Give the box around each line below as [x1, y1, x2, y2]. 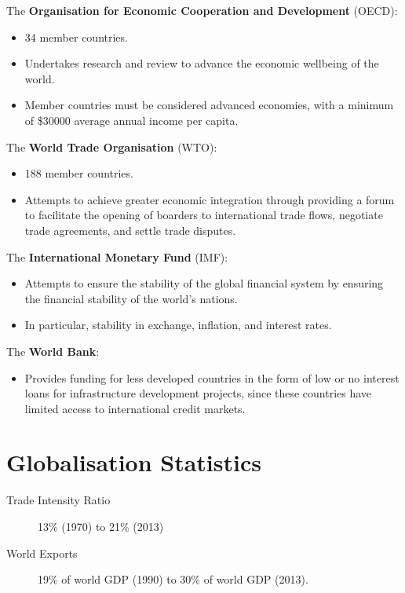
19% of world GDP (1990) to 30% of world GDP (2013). [38, 571, 308, 588]
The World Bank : [6, 342, 100, 359]
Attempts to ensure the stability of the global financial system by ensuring [24, 275, 384, 291]
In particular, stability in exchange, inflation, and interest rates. [24, 317, 332, 333]
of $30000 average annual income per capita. [24, 112, 239, 128]
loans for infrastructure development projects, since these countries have [24, 385, 372, 401]
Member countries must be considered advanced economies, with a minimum [24, 97, 394, 113]
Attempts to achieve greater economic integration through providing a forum [24, 191, 395, 207]
